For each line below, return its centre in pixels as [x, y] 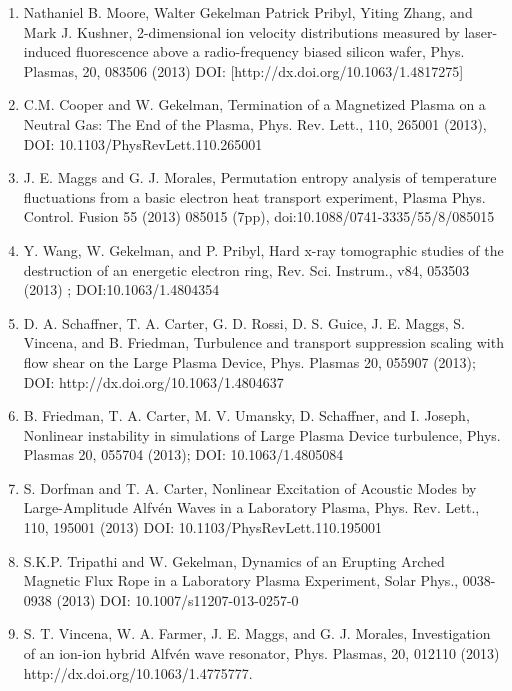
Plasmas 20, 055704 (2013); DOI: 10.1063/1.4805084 [183, 454]
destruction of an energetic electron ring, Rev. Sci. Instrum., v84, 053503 [246, 269]
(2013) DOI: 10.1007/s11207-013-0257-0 [177, 599]
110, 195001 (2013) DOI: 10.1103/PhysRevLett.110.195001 [203, 527]
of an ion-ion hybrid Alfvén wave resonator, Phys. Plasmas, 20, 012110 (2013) [261, 653]
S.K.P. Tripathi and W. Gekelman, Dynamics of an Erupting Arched [234, 560]
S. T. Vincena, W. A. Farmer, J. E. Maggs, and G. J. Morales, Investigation [257, 633]
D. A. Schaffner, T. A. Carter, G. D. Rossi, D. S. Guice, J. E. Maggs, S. [244, 322]
